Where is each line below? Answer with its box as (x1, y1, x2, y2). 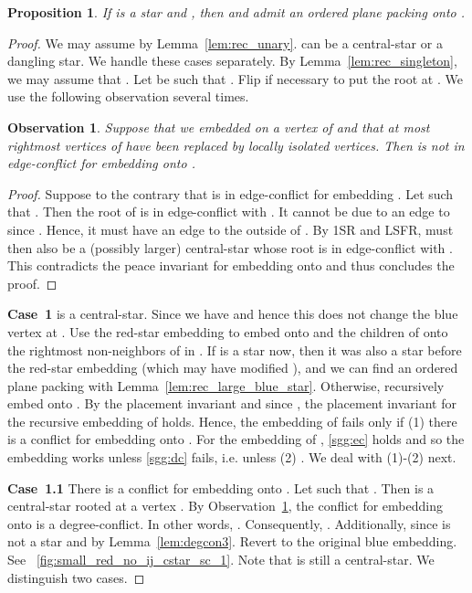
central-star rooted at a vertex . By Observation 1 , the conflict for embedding (7, 496, 443, 515)
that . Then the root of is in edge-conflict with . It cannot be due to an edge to (7, 202, 450, 221)
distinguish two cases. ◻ (7, 567, 145, 587)
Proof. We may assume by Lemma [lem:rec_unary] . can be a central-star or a (7, 33, 443, 52)
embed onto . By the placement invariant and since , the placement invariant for (7, 394, 456, 413)
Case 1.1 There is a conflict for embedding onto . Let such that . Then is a (7, 478, 435, 497)
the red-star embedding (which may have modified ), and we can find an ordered (7, 358, 458, 377)
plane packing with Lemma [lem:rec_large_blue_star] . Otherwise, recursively (7, 376, 445, 395)
